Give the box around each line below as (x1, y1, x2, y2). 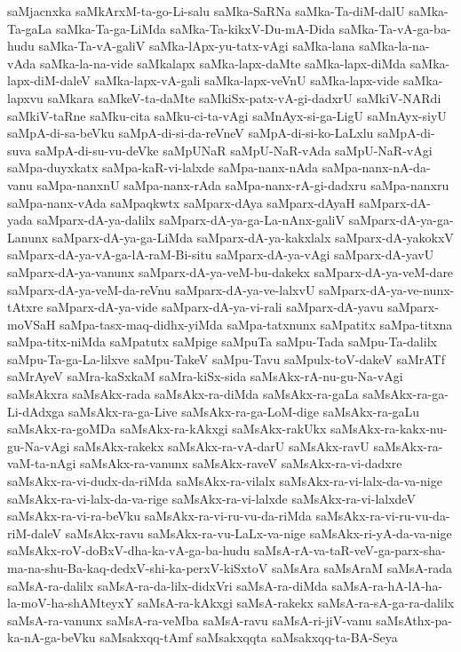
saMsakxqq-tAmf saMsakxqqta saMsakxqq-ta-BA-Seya (99, 628, 398, 647)
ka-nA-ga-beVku (7, 628, 96, 647)
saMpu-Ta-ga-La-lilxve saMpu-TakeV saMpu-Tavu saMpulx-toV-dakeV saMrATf (7, 349, 445, 368)
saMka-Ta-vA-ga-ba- (338, 19, 451, 37)
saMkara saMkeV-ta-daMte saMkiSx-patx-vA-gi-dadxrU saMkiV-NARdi (47, 88, 441, 107)
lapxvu (7, 88, 44, 107)
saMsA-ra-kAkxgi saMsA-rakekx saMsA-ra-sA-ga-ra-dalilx (138, 593, 455, 612)
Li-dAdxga (7, 402, 65, 420)
